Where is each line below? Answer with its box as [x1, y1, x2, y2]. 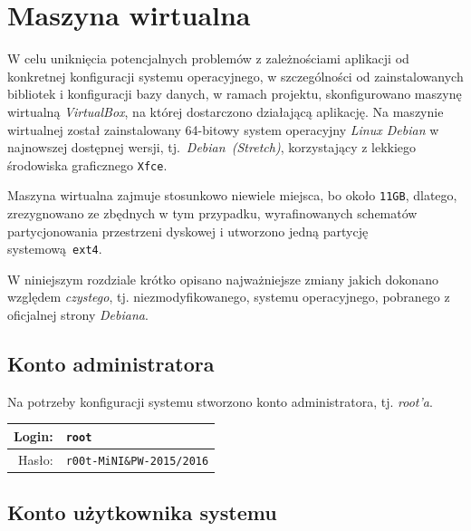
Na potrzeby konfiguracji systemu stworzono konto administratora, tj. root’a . [7, 391, 433, 410]
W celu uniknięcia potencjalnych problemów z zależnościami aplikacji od [7, 49, 409, 68]
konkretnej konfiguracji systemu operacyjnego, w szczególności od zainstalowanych [7, 66, 464, 85]
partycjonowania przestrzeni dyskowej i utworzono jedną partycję [7, 221, 369, 240]
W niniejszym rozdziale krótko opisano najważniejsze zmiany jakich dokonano [7, 269, 438, 288]
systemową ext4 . [7, 239, 102, 258]
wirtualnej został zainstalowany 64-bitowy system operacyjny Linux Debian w [7, 120, 439, 139]
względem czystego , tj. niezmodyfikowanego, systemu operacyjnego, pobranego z [7, 287, 450, 306]
